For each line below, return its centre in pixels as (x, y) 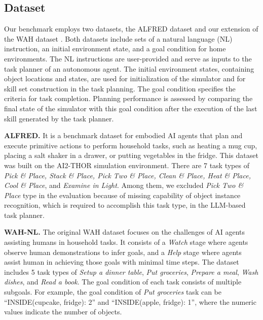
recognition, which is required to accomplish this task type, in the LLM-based (125, 205)
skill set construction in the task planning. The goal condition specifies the (120, 88)
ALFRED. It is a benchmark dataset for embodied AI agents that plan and (123, 135)
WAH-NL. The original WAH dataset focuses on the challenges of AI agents (125, 232)
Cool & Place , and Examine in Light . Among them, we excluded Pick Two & (124, 185)
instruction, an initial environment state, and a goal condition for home (115, 49)
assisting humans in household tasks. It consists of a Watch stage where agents (126, 242)
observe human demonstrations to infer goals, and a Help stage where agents (123, 252)
